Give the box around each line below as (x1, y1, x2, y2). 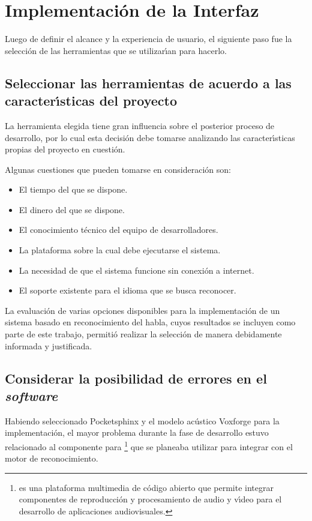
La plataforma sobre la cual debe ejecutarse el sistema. (19, 244, 221, 256)
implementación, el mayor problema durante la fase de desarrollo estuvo (5, 426, 269, 439)
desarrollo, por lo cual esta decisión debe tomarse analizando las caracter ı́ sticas (5, 131, 295, 143)
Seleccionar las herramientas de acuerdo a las (5, 73, 292, 92)
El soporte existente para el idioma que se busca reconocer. (19, 284, 236, 297)
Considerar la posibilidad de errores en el (5, 369, 267, 387)
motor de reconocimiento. (5, 452, 98, 465)
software (5, 387, 58, 405)
